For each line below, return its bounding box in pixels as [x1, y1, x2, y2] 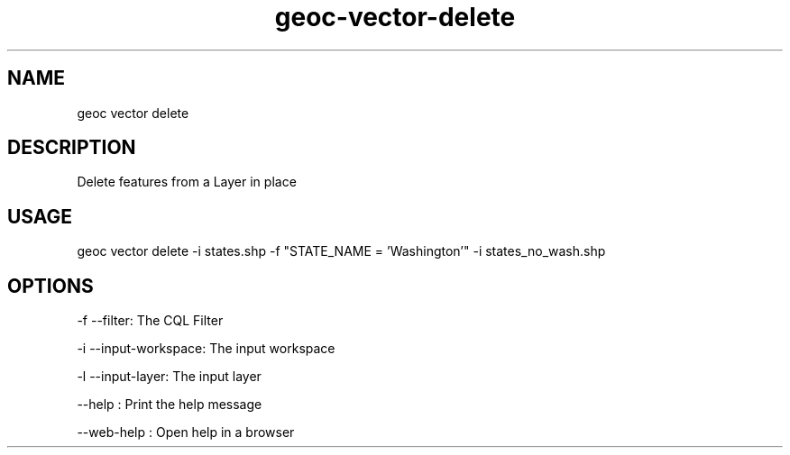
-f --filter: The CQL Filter [77, 313, 224, 329]
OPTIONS [7, 274, 94, 297]
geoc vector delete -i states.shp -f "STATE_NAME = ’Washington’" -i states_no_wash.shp [77, 243, 606, 259]
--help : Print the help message [77, 396, 262, 413]
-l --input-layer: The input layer [77, 369, 262, 385]
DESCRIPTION [7, 136, 136, 159]
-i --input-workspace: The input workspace [77, 341, 335, 357]
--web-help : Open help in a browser [77, 424, 295, 441]
